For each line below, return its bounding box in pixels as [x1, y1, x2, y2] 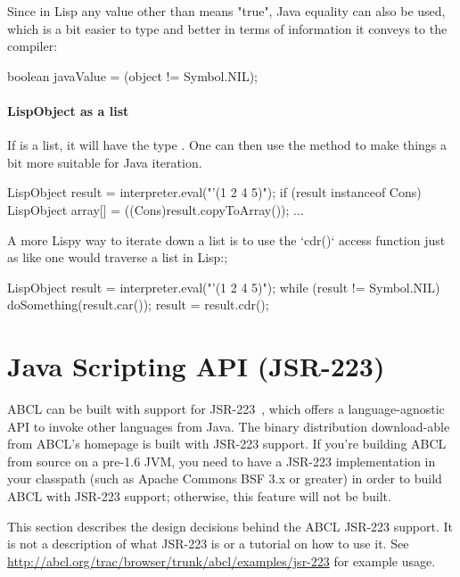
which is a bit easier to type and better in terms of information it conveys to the [7, 19, 448, 37]
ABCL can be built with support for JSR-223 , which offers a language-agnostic [7, 400, 445, 418]
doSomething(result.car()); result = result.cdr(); [7, 295, 269, 314]
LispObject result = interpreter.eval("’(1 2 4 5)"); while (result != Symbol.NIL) [7, 277, 440, 296]
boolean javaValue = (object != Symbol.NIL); [7, 66, 259, 85]
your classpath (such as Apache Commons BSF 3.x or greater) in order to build [7, 469, 442, 488]
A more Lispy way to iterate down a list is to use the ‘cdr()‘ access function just [7, 230, 446, 249]
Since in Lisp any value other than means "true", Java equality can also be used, [7, 2, 446, 20]
